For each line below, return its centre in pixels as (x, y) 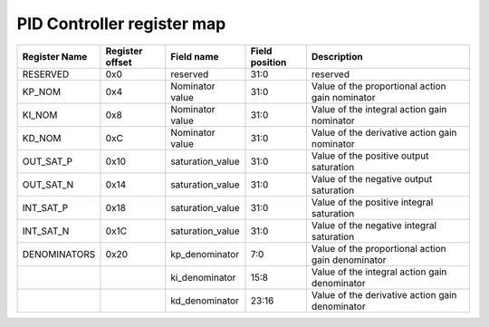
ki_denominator (203, 277)
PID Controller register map (121, 24)
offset (119, 62)
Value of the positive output (370, 156)
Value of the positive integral (372, 202)
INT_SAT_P (45, 207)
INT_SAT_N (46, 231)
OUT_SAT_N (48, 184)
